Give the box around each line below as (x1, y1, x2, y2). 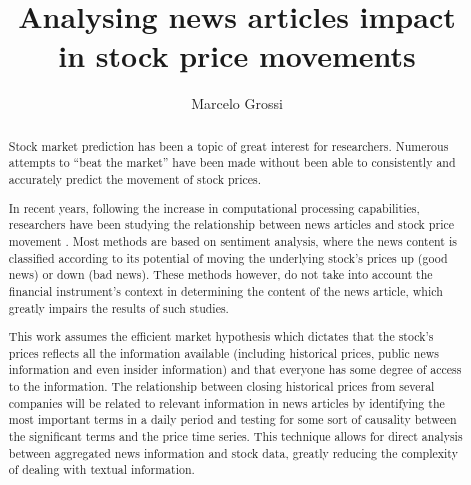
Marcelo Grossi (191, 93, 283, 114)
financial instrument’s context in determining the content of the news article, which (8, 282, 443, 299)
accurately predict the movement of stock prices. (8, 171, 262, 188)
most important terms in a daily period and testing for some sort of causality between (8, 411, 457, 428)
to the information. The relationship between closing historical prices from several (8, 378, 435, 395)
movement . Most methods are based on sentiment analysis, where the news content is (8, 232, 457, 249)
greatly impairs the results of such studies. (8, 299, 229, 316)
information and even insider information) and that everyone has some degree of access (8, 361, 462, 378)
